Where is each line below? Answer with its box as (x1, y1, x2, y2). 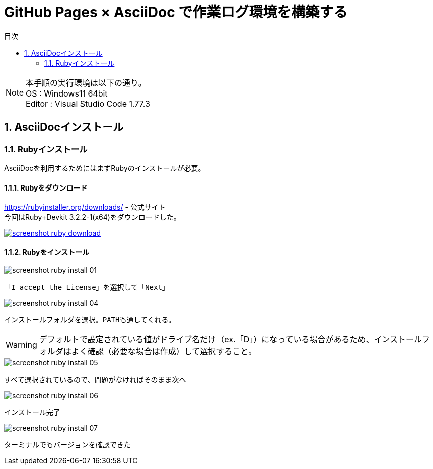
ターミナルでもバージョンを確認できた (4, 441, 131, 449)
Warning (6, 340, 37, 350)
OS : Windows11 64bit (26, 88, 108, 99)
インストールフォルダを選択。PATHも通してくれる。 (4, 316, 176, 324)
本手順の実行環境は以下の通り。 (26, 77, 147, 88)
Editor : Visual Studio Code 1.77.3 (26, 98, 150, 109)
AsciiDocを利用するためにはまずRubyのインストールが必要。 (4, 163, 205, 172)
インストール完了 (4, 408, 60, 417)
